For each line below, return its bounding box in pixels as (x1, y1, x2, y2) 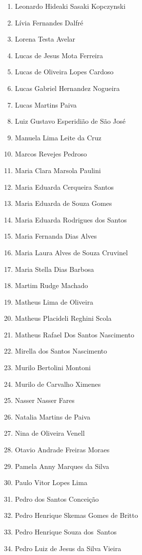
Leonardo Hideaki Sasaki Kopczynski (15, 1, 126, 11)
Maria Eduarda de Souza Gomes (15, 198, 112, 208)
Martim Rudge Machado (15, 280, 88, 290)
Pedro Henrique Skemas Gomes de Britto (15, 510, 138, 520)
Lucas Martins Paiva (15, 99, 77, 110)
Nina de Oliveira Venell (15, 428, 85, 438)
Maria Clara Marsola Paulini (15, 165, 101, 175)
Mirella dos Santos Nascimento (15, 346, 107, 356)
